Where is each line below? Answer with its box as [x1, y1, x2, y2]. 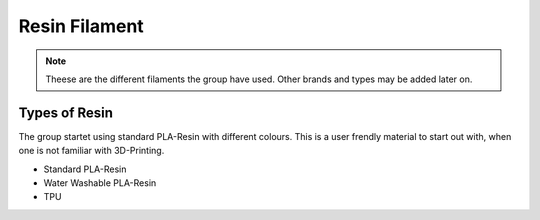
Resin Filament [18, 15, 144, 37]
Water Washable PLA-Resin [43, 177, 157, 189]
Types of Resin [18, 104, 114, 121]
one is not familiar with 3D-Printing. [18, 145, 165, 157]
